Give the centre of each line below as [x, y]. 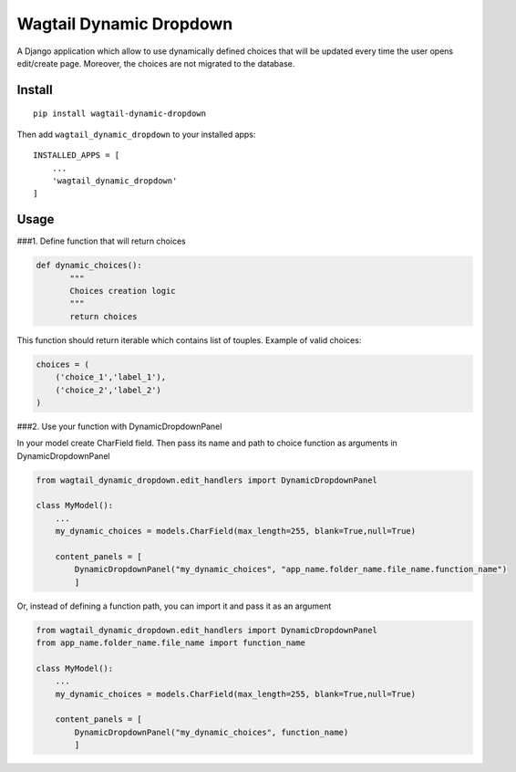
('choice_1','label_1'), [111, 377]
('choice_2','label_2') [108, 390]
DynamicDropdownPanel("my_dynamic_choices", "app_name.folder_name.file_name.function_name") [291, 569]
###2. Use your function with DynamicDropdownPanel [119, 426]
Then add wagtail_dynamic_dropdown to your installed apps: [136, 134]
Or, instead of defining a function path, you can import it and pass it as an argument [174, 606]
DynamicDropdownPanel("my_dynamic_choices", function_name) [212, 732]
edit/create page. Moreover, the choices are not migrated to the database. [156, 63]
